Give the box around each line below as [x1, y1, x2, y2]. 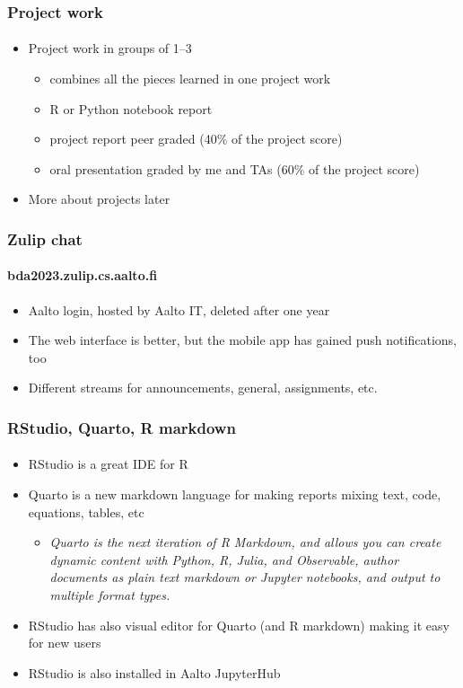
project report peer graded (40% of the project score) [49, 129, 343, 148]
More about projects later [28, 190, 170, 208]
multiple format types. [49, 586, 170, 604]
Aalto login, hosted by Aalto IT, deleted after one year [28, 300, 330, 319]
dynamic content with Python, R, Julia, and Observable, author [49, 550, 399, 569]
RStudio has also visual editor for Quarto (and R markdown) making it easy [28, 615, 450, 634]
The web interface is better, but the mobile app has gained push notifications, [28, 331, 457, 349]
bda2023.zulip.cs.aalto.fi [7, 266, 158, 285]
